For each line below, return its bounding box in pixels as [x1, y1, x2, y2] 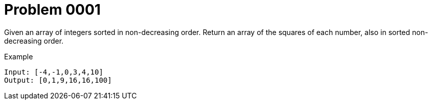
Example [4, 52, 33, 61]
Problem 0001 [4, 1, 101, 18]
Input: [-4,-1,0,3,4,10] [4, 67, 103, 76]
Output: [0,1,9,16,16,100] [4, 76, 112, 84]
